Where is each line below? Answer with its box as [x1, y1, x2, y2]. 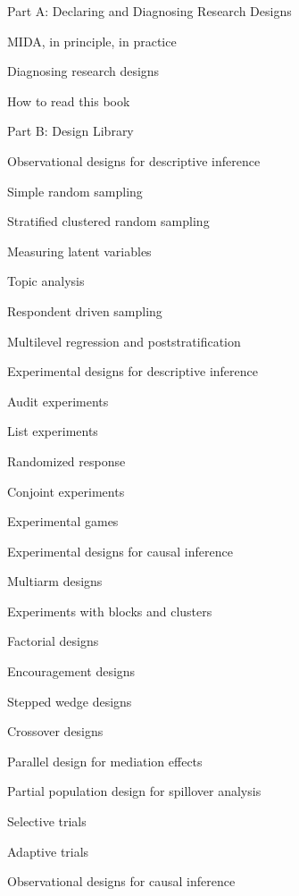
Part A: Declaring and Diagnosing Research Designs [7, 2, 292, 20]
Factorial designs [7, 632, 99, 650]
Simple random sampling [7, 181, 143, 200]
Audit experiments [7, 391, 109, 410]
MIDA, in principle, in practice [7, 31, 177, 50]
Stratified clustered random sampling [7, 212, 210, 230]
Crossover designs [7, 722, 104, 741]
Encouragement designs [7, 662, 136, 681]
